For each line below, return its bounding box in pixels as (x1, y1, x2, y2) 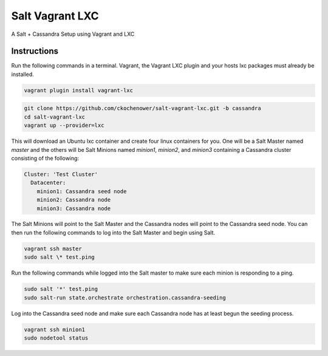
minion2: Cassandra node (36, 196, 111, 204)
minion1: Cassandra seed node (36, 188, 127, 194)
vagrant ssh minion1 (24, 326, 85, 333)
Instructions (11, 46, 59, 56)
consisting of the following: (11, 154, 79, 162)
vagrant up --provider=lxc (24, 122, 104, 129)
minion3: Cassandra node (36, 205, 111, 212)
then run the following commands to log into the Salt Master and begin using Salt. (11, 228, 216, 236)
